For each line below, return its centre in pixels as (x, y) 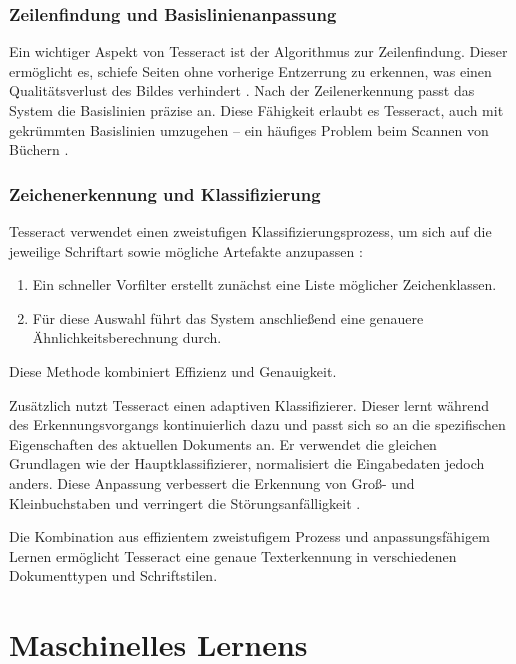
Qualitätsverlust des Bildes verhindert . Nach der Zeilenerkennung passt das (242, 90)
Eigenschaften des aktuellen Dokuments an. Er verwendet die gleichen (223, 443)
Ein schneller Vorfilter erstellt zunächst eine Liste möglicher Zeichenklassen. (264, 284)
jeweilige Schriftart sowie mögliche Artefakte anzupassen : (186, 250)
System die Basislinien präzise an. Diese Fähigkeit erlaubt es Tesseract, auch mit (256, 110)
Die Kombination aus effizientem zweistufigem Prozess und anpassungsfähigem (249, 536)
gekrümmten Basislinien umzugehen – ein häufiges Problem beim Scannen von (249, 129)
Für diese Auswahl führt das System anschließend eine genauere (228, 317)
